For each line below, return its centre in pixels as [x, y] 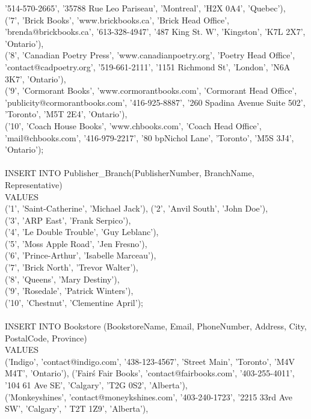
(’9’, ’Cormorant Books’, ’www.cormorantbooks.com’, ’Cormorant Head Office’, [151, 90]
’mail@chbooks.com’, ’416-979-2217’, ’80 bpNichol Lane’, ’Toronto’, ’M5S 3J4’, [149, 137]
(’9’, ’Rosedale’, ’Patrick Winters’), [69, 291]
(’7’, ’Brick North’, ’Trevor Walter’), [72, 267]
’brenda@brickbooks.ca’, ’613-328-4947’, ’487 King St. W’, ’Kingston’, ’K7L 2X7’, [155, 32]
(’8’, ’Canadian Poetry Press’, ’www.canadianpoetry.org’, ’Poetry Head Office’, [150, 55]
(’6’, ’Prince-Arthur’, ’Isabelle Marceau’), [81, 255]
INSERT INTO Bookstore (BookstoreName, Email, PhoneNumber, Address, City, [156, 326]
